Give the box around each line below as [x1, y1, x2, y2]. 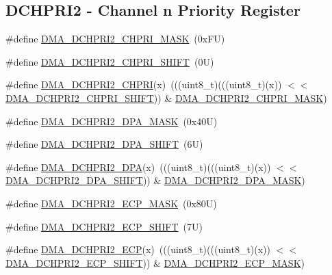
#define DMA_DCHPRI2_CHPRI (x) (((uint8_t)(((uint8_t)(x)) [5, 77, 282, 92]
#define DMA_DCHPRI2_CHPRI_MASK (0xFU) [5, 31, 225, 46]
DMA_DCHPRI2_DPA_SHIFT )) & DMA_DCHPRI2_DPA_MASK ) [5, 173, 305, 187]
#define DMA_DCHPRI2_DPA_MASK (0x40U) [5, 114, 218, 128]
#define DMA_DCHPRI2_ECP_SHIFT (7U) [5, 219, 203, 233]
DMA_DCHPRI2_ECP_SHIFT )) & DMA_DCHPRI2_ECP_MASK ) [5, 255, 305, 270]
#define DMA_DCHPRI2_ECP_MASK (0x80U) [5, 196, 217, 210]
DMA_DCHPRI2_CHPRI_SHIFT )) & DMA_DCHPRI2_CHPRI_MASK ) [5, 90, 327, 105]
